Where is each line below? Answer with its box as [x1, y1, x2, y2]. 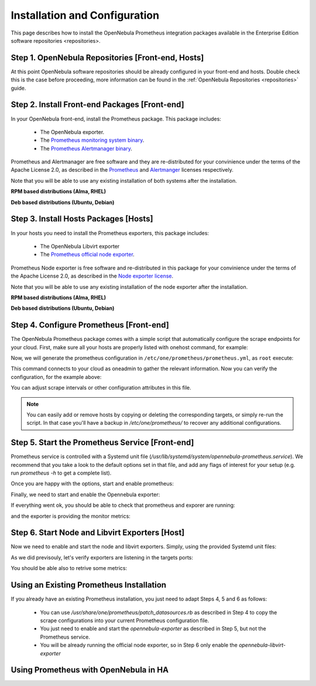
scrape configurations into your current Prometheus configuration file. [40, 617, 209, 624]
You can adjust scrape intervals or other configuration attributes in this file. [11, 384, 191, 391]
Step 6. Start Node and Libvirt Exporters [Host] [11, 528, 185, 538]
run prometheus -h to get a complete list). [11, 469, 112, 477]
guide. [11, 84, 26, 91]
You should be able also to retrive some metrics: [11, 565, 128, 572]
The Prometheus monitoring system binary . [40, 136, 145, 144]
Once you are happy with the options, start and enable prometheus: [11, 480, 174, 487]
